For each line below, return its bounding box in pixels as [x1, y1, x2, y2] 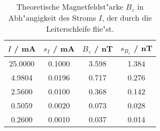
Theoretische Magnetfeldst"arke [16, 1, 124, 12]
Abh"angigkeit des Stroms [8, 12, 96, 23]
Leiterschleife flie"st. [46, 23, 114, 34]
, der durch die [102, 12, 152, 23]
